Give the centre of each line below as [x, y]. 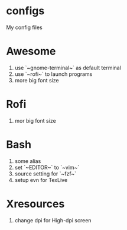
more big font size [37, 80]
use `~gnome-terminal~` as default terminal [68, 68]
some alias [28, 161]
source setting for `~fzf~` [45, 174]
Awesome [31, 51]
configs [25, 11]
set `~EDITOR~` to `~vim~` [47, 167]
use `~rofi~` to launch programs [53, 74]
